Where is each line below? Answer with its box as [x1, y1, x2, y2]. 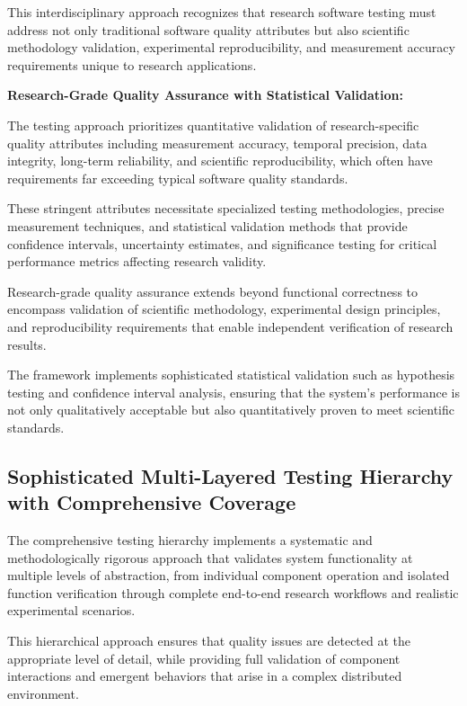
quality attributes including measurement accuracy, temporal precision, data [7, 133, 427, 152]
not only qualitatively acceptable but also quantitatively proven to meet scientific [7, 400, 454, 419]
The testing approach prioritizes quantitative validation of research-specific [7, 115, 419, 134]
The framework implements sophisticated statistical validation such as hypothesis [7, 365, 455, 384]
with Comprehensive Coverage [7, 488, 296, 516]
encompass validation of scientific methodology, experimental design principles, [7, 299, 441, 318]
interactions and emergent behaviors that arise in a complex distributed [7, 666, 402, 685]
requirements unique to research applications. [7, 55, 257, 74]
